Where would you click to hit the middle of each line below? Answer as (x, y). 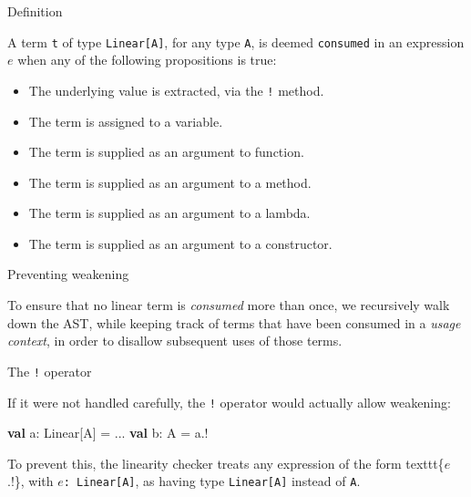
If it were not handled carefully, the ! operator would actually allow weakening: (229, 402)
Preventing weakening (68, 274)
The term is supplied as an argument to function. (166, 152)
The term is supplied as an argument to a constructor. (180, 243)
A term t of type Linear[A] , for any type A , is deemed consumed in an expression (236, 41)
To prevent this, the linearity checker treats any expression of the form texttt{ (226, 463)
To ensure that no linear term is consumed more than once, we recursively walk (229, 305)
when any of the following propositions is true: (147, 60)
